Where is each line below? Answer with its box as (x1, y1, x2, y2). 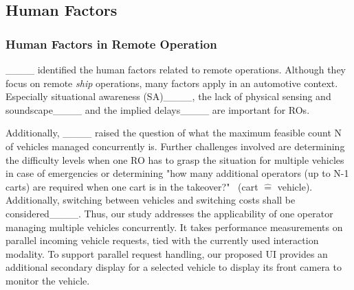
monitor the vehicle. (5, 273, 90, 287)
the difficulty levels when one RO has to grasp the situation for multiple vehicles (5, 152, 344, 167)
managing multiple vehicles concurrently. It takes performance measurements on (5, 219, 343, 234)
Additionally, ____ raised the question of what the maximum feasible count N (5, 125, 342, 140)
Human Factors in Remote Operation (5, 35, 217, 52)
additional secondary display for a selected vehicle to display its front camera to (5, 260, 342, 274)
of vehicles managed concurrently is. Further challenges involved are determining (5, 138, 345, 153)
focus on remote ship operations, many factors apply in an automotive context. (5, 75, 338, 90)
